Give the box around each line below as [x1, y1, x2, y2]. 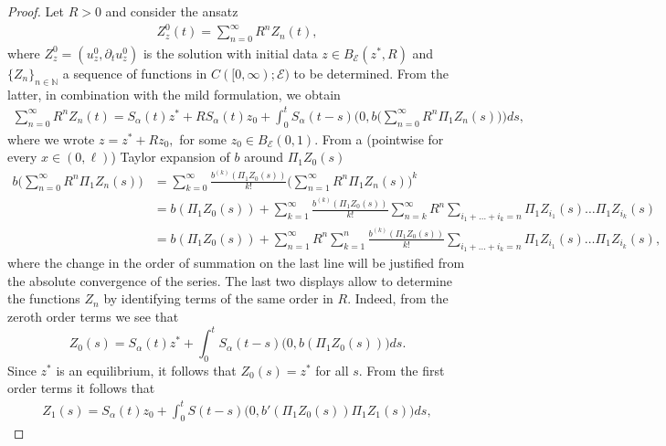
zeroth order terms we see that [7, 306, 179, 325]
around [244, 147, 283, 166]
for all [315, 360, 349, 379]
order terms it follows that [7, 378, 155, 398]
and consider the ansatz [105, 2, 238, 20]
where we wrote [7, 129, 95, 148]
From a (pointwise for [322, 129, 444, 148]
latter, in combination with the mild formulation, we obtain [7, 84, 341, 103]
